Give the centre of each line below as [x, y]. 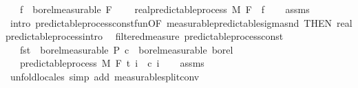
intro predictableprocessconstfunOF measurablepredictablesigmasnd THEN [171, 22]
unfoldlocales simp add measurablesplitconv [105, 76]
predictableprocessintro [54, 36]
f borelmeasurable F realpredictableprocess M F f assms [165, 9]
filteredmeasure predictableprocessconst [199, 36]
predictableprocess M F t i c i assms [112, 63]
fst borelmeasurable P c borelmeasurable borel [126, 49]
